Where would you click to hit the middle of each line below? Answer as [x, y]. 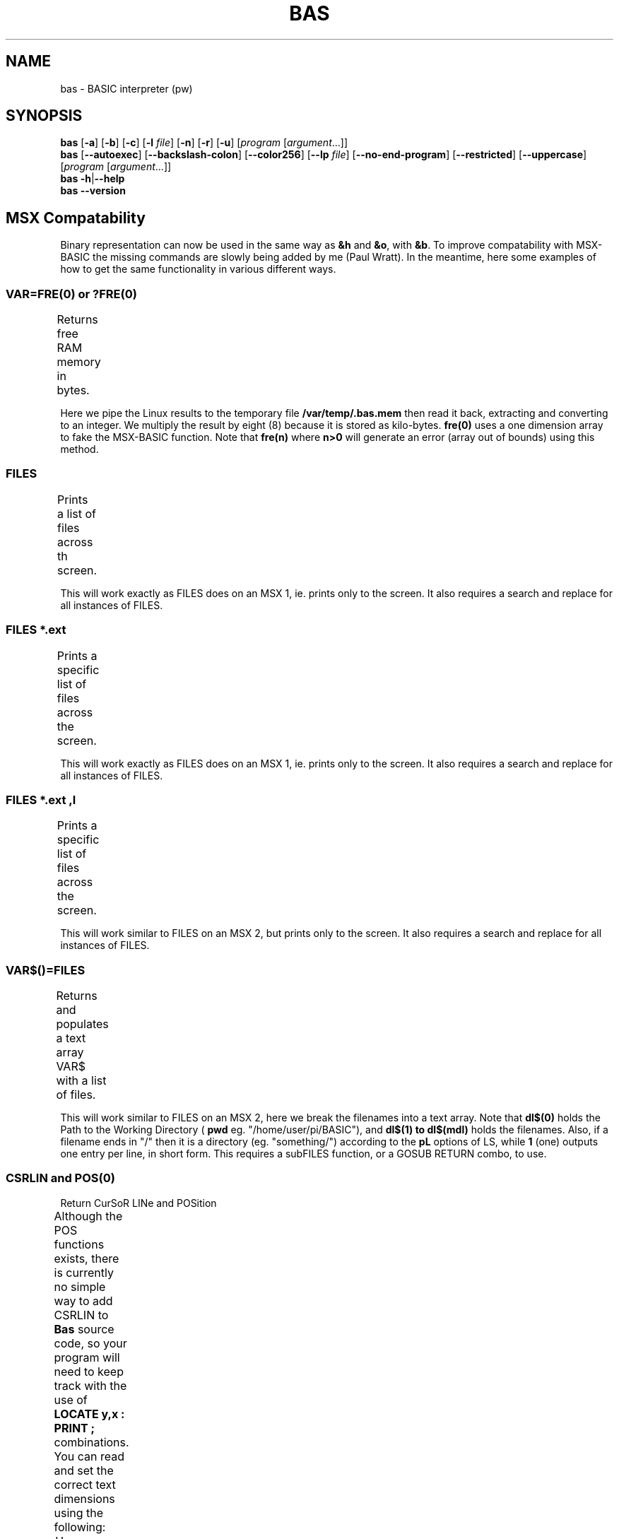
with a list [81, 1081]
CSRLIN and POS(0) [60, 1178]
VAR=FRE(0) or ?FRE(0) [71, 294]
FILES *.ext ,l [41, 800]
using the [79, 1513]
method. [79, 449]
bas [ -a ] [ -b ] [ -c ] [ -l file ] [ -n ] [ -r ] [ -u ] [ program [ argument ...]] [204, 143]
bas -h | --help [93, 179]
